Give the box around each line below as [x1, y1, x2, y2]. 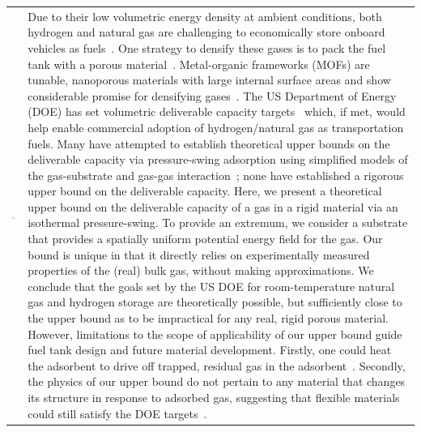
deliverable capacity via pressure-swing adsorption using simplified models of [28, 151, 408, 168]
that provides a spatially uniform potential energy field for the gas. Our [28, 230, 383, 247]
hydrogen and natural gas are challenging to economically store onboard [28, 24, 385, 41]
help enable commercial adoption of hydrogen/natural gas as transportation [28, 118, 404, 135]
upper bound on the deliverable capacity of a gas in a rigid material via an [28, 198, 398, 215]
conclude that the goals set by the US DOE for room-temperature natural [28, 277, 395, 294]
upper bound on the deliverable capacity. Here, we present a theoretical [28, 182, 382, 199]
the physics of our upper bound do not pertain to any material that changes [28, 373, 406, 390]
